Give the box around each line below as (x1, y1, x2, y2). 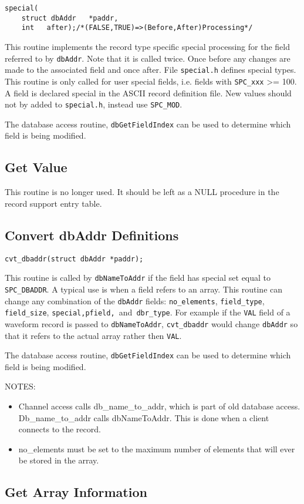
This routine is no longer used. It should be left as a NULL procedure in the (5, 186, 279, 198)
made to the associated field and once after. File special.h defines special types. (5, 63, 296, 76)
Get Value (5, 158, 67, 176)
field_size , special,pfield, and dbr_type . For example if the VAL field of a (5, 306, 291, 318)
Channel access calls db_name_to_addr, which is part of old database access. (18, 400, 300, 412)
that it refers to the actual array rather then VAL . (5, 329, 182, 341)
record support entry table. (5, 197, 102, 209)
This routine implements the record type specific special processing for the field (5, 40, 290, 52)
